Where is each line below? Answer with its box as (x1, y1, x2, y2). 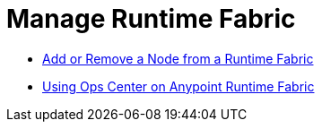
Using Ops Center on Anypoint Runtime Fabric (42, 78, 315, 94)
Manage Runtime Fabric (6, 4, 296, 34)
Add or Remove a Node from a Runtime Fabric (42, 50, 314, 66)
